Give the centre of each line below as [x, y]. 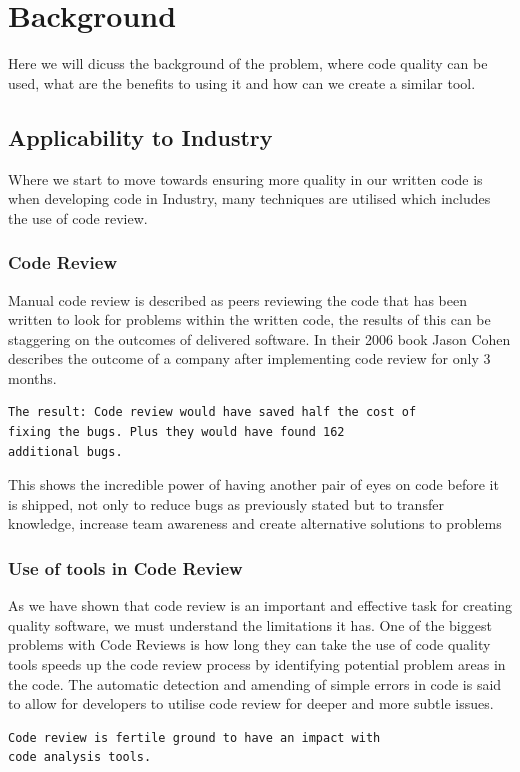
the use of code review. [78, 217]
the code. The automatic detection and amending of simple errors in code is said [255, 683]
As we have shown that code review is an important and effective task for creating [260, 605]
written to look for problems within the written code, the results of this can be [249, 319]
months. [32, 377]
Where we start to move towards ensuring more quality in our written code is [245, 178]
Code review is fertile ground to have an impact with [194, 737]
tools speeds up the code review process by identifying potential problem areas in [257, 664]
